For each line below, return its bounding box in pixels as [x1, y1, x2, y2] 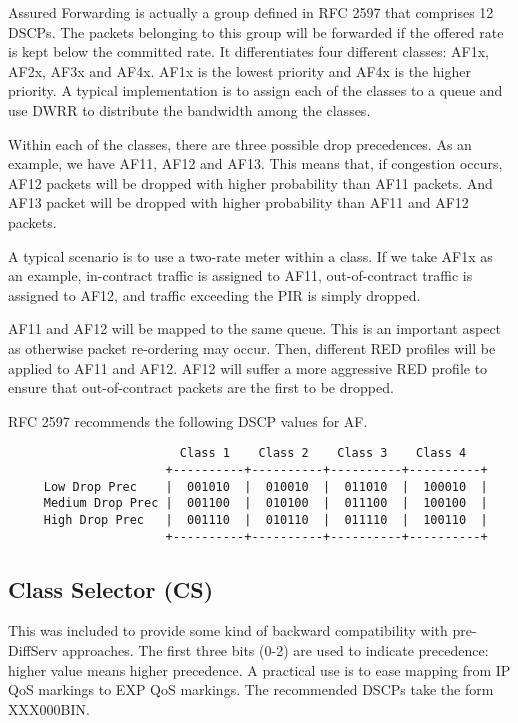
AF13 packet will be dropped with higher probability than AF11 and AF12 [8, 192, 469, 213]
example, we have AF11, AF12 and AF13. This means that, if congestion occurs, [8, 153, 503, 174]
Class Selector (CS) [8, 573, 214, 604]
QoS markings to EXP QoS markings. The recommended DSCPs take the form [8, 679, 494, 700]
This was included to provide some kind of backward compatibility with [8, 620, 448, 641]
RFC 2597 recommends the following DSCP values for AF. [8, 410, 368, 431]
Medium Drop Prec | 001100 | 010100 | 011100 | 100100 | [43, 496, 488, 511]
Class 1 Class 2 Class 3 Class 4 [179, 446, 467, 461]
